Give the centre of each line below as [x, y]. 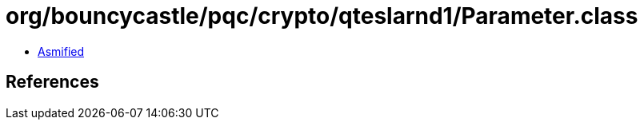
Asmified [61, 51]
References [52, 82]
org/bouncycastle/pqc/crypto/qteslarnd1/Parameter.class [322, 16]
